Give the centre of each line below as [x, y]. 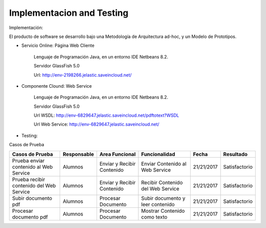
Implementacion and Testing [69, 13]
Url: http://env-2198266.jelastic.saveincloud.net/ [83, 75]
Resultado [235, 154]
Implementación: [26, 28]
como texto [154, 217]
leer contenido [158, 204]
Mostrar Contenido [163, 211]
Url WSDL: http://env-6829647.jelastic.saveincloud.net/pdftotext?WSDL [106, 115]
